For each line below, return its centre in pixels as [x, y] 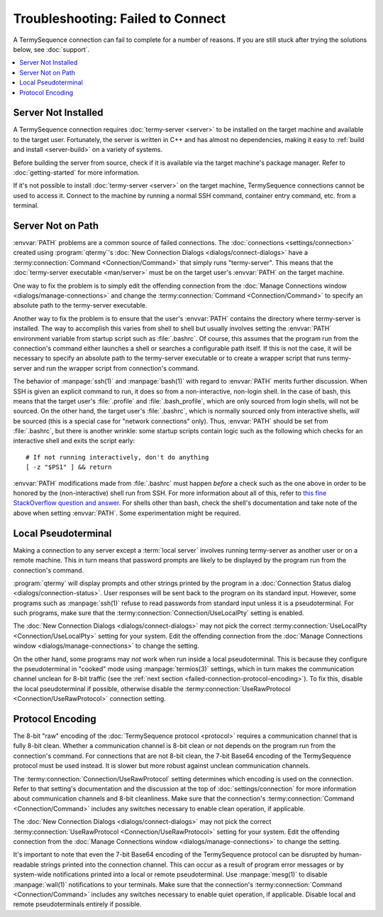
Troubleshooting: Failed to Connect [120, 18]
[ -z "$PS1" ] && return [69, 467]
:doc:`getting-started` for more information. [76, 172]
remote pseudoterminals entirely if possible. [77, 904]
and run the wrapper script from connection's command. [117, 368]
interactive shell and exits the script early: [74, 441]
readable [26, 864]
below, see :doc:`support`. [51, 49]
